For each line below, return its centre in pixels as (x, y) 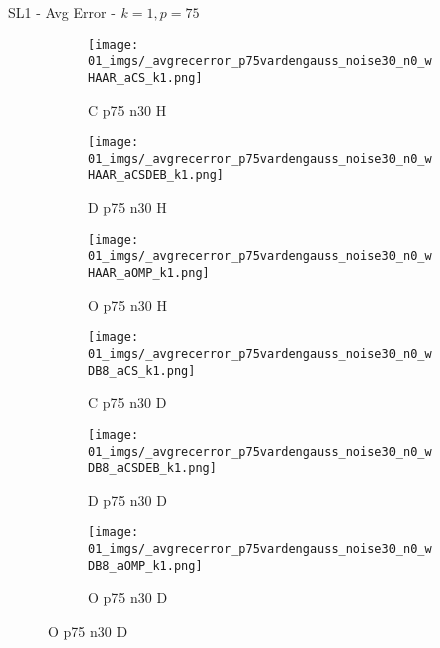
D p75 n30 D (127, 499)
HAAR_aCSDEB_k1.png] (156, 175)
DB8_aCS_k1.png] (142, 370)
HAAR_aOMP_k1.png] (149, 273)
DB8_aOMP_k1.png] (145, 565)
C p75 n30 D (127, 402)
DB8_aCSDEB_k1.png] (152, 468)
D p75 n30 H (127, 207)
